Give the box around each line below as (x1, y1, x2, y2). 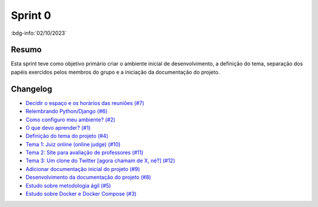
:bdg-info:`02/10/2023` (11, 29, 67, 37)
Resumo (11, 45, 42, 55)
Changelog (11, 84, 52, 94)
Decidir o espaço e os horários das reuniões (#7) (25, 99, 144, 106)
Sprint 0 (11, 9, 51, 22)
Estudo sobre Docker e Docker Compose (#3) (25, 190, 137, 198)
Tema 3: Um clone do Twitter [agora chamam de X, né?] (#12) (25, 157, 175, 165)
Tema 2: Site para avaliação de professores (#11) (25, 149, 144, 156)
